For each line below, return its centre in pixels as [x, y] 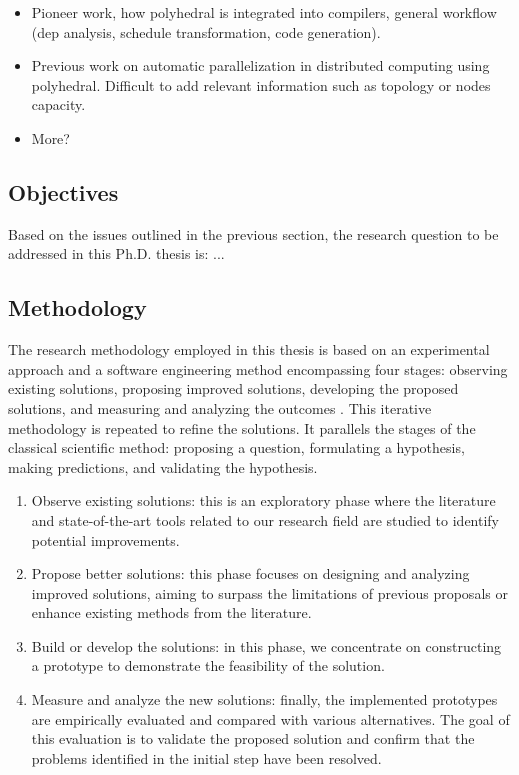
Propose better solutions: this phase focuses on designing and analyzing [250, 573]
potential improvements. [105, 539]
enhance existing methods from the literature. [171, 612]
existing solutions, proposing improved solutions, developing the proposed [233, 388]
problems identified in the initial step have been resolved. [206, 757]
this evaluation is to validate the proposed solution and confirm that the [253, 738]
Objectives [63, 191]
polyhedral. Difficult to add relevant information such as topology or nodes [261, 84]
